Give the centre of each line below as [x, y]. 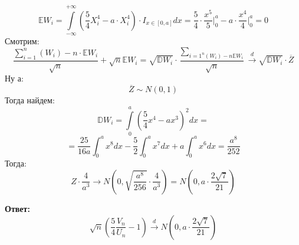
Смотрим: [22, 41]
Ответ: [17, 208]
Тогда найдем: [30, 100]
